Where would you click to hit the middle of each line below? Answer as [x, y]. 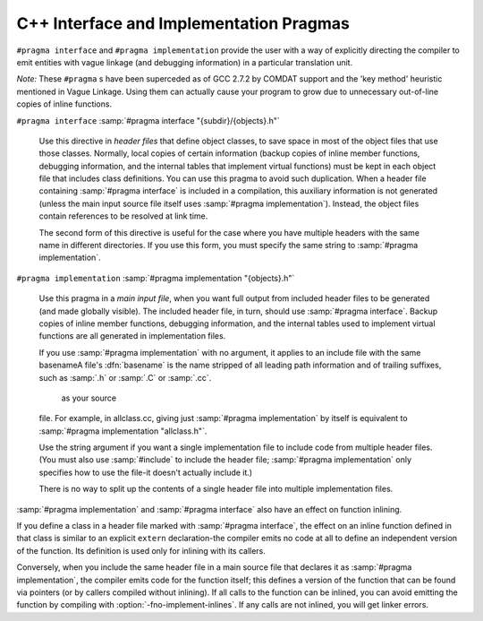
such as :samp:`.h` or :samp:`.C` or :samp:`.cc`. [125, 377]
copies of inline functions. [64, 104]
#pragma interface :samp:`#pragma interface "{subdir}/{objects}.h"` [148, 120]
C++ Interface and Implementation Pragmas [183, 23]
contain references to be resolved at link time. [123, 216]
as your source [89, 398]
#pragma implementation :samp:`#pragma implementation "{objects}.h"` [156, 278]
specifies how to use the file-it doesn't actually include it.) [146, 472]
